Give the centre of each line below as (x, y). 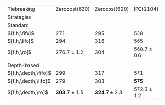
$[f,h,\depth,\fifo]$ (29, 73)
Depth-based (23, 65)
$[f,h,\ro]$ (20, 52)
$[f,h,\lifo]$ (21, 41)
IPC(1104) (146, 9)
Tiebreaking (21, 9)
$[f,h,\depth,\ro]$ (28, 92)
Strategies (19, 17)
